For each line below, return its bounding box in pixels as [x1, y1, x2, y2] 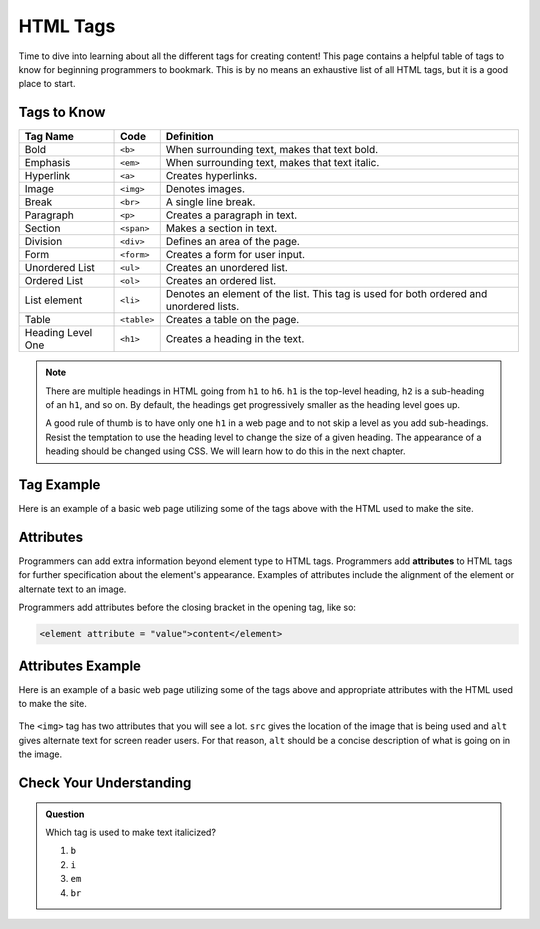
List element [24, 293, 83, 307]
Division [24, 235, 63, 249]
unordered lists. [165, 300, 240, 314]
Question [45, 808, 85, 820]
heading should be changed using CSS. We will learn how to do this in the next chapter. [45, 445, 406, 457]
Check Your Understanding [18, 775, 192, 792]
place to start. [18, 78, 76, 90]
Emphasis [24, 156, 71, 170]
